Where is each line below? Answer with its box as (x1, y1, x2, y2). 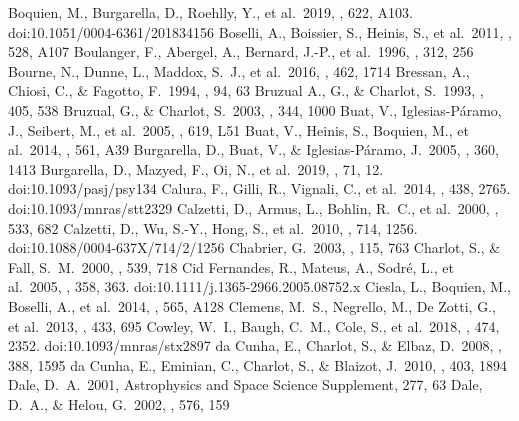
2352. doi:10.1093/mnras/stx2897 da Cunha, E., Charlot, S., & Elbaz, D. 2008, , (8, 335, 502, 356)
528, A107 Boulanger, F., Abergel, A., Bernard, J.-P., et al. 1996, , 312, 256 (8, 41, 474, 62)
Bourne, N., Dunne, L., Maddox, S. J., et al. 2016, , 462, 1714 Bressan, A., (8, 60, 470, 81)
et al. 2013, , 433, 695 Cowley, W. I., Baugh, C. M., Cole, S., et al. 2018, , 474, (8, 315, 500, 336)
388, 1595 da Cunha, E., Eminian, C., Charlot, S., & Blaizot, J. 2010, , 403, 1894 (8, 354, 508, 375)
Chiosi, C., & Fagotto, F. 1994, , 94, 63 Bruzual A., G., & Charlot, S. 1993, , (8, 80, 484, 101)
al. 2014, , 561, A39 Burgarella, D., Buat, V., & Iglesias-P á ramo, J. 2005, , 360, (8, 139, 499, 160)
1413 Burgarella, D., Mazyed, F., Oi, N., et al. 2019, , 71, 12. (8, 158, 384, 179)
